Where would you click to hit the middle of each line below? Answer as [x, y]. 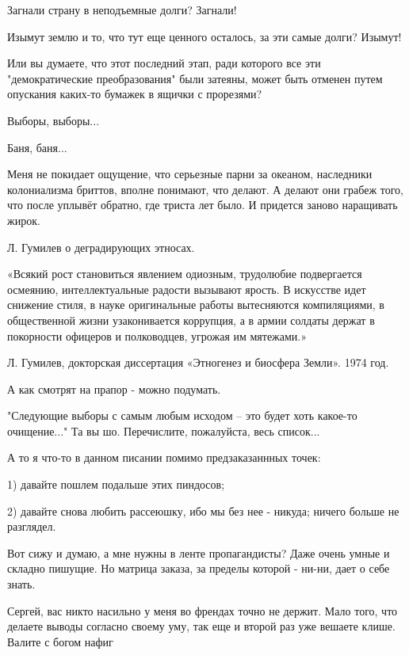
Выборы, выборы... [54, 120]
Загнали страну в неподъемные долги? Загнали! [122, 10]
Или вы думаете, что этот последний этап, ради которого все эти [164, 63]
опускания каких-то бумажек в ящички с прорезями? [135, 94]
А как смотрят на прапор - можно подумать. [114, 388]
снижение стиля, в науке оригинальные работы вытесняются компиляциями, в [196, 305]
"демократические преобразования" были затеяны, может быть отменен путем [195, 78]
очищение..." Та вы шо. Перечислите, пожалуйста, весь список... [164, 430]
